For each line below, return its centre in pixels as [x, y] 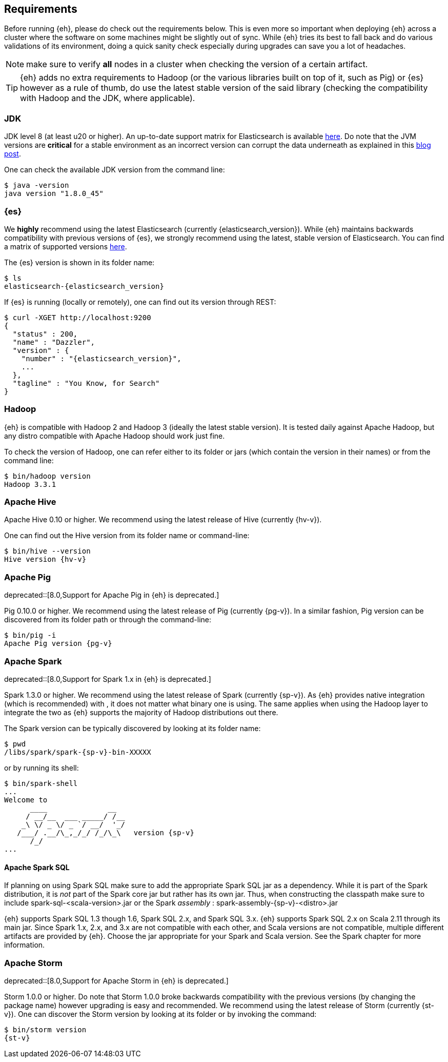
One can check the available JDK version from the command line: [115, 170]
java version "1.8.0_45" [54, 194]
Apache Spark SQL [37, 867]
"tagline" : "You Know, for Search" [86, 383]
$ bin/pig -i [30, 635]
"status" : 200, [45, 334]
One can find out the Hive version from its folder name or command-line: [127, 536]
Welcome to [26, 800]
